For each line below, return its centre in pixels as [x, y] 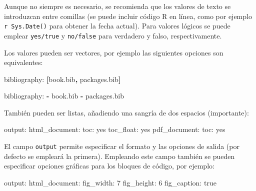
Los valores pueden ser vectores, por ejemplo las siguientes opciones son [114, 52]
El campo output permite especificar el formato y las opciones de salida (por [122, 146]
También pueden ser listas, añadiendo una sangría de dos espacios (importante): [126, 112]
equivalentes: [23, 62]
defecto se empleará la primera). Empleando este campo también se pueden [119, 156]
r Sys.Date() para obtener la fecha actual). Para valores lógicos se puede [117, 26]
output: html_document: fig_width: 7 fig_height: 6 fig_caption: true [110, 182]
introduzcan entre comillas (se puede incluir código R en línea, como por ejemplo [128, 16]
